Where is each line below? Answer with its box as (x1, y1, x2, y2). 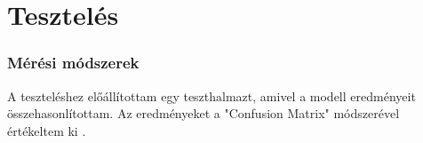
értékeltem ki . (7, 121, 86, 139)
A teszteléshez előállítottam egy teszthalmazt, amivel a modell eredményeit (7, 86, 416, 105)
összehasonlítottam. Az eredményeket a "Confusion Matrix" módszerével (7, 104, 400, 123)
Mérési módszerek (7, 52, 140, 74)
